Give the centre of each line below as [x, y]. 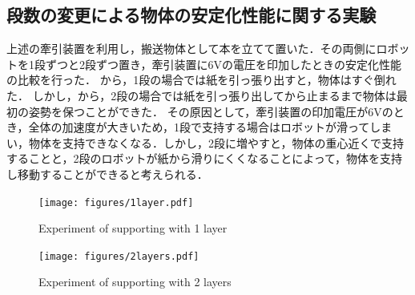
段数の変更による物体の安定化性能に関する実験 [191, 15]
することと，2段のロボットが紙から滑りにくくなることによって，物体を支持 [205, 158]
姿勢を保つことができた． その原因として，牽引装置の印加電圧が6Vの [211, 111]
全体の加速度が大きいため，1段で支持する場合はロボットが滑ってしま [210, 127]
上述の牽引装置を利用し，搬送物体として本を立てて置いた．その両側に [191, 48]
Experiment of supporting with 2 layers [135, 282]
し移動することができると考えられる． [107, 174]
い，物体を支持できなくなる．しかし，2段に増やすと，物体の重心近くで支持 [205, 142]
